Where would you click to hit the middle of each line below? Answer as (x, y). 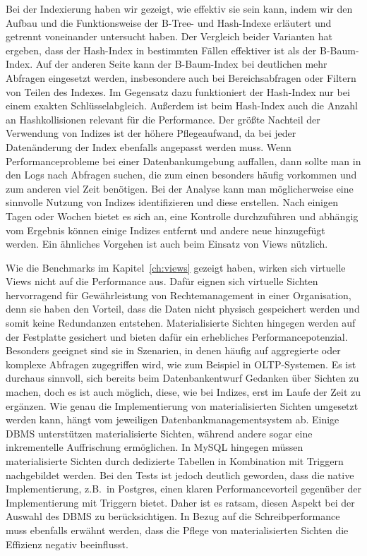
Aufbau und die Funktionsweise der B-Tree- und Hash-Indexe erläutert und (169, 22)
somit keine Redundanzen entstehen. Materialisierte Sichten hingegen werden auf (181, 323)
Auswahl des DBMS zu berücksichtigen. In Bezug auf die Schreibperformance (173, 516)
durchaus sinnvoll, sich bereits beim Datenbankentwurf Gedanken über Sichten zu (182, 378)
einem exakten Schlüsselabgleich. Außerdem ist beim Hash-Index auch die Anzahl (182, 105)
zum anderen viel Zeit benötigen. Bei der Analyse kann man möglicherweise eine (180, 188)
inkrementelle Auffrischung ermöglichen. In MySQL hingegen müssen (155, 447)
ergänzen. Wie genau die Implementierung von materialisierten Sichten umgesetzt (182, 405)
